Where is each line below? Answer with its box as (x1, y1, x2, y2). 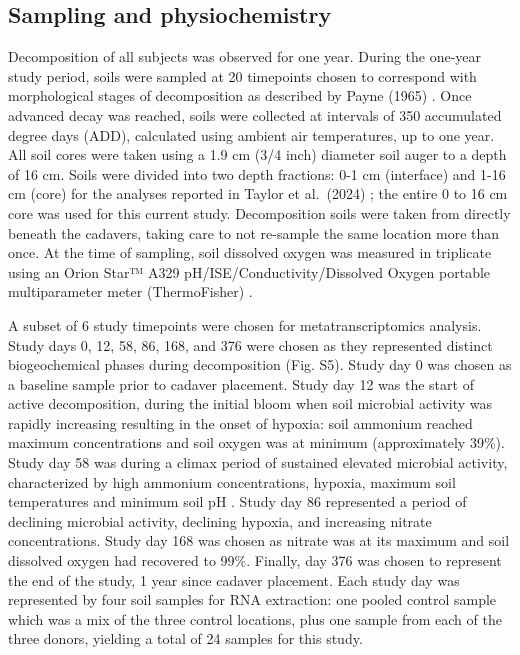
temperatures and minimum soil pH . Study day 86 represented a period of (8, 491, 467, 512)
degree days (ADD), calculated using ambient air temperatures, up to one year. (8, 124, 495, 145)
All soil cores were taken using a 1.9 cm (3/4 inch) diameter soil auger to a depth (8, 144, 507, 165)
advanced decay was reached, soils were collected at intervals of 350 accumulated (8, 104, 502, 125)
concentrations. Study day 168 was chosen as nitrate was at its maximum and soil (8, 530, 510, 551)
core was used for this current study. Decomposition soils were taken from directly (8, 202, 511, 223)
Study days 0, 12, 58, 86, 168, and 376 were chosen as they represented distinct (8, 334, 493, 355)
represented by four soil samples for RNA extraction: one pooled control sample (8, 589, 497, 610)
